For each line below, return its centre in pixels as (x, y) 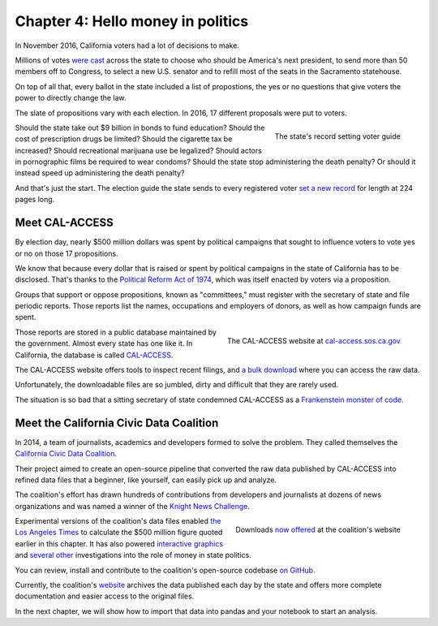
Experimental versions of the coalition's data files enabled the (118, 521)
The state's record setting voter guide (337, 136)
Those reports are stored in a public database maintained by (116, 332)
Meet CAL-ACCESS (64, 223)
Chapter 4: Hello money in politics (132, 21)
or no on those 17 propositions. (67, 253)
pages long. (35, 200)
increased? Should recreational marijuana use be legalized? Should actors (139, 150)
